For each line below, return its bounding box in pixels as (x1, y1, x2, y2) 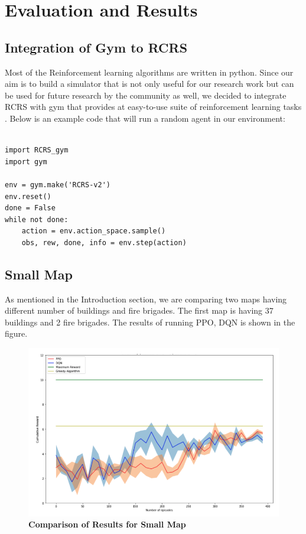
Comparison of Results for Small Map (28, 518, 186, 530)
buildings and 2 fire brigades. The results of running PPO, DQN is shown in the (5, 315, 295, 328)
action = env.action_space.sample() (21, 227, 166, 236)
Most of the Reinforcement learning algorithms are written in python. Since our (5, 66, 294, 78)
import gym (5, 157, 47, 166)
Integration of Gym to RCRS (5, 38, 188, 56)
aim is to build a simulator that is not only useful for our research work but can (5, 77, 294, 90)
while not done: (5, 215, 69, 224)
